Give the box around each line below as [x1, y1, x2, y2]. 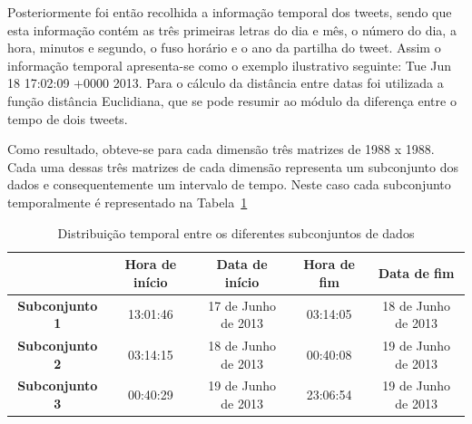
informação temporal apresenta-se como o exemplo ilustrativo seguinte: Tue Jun [7, 55, 452, 74]
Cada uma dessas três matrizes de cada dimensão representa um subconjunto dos [7, 157, 459, 176]
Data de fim [378, 263, 455, 282]
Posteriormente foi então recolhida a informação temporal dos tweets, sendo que [7, 3, 452, 21]
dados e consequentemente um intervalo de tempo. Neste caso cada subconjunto [7, 175, 451, 194]
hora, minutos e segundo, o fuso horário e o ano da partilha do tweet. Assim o [7, 38, 441, 57]
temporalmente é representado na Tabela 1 [7, 192, 248, 211]
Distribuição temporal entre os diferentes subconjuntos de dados [57, 223, 415, 242]
